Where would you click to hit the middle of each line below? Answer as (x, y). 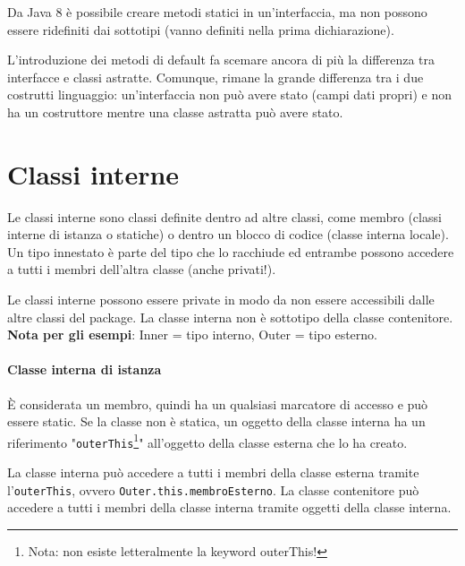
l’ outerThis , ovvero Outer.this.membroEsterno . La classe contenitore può (213, 489)
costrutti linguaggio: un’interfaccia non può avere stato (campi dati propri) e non (230, 94)
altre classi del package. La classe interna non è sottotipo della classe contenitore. (230, 317)
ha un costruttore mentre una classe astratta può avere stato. (175, 111)
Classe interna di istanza (85, 369)
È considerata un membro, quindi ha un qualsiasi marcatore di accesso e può (218, 403)
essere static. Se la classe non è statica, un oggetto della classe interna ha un (216, 421)
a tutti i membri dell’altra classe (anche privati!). (142, 269)
